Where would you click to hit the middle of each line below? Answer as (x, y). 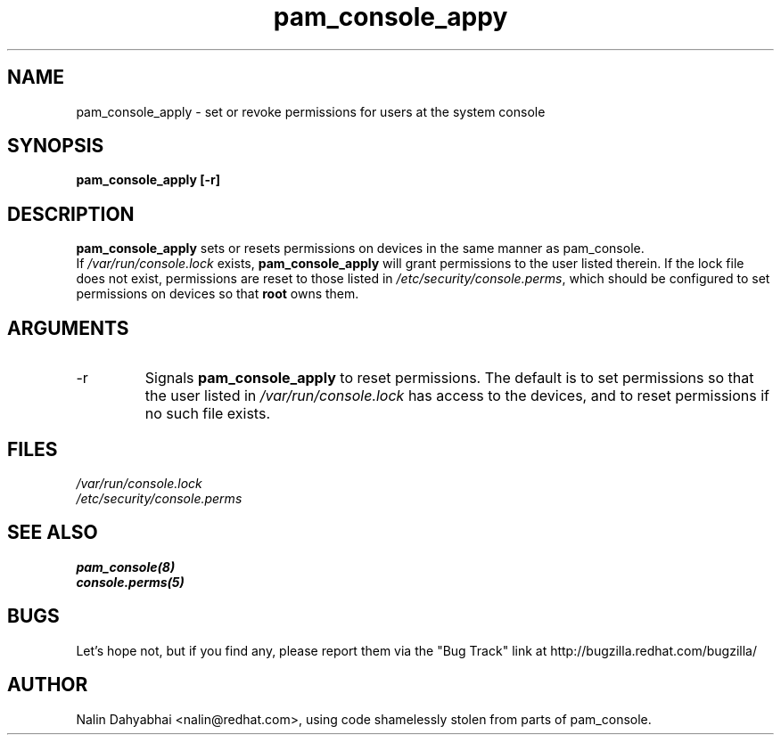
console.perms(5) (130, 582)
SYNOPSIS (56, 146)
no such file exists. (207, 414)
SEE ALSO (53, 533)
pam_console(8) (126, 567)
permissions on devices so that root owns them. (218, 294)
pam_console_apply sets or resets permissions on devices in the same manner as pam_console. (360, 249)
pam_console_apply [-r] (148, 180)
